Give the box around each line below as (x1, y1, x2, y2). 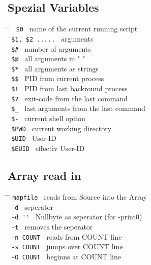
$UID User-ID (11, 133, 56, 143)
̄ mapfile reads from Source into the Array (8, 191, 147, 202)
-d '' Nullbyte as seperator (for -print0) (11, 211, 142, 222)
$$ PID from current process (11, 73, 104, 84)
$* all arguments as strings (11, 63, 99, 73)
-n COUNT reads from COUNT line (11, 231, 122, 242)
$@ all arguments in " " (11, 53, 85, 64)
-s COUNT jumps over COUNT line (11, 241, 123, 252)
